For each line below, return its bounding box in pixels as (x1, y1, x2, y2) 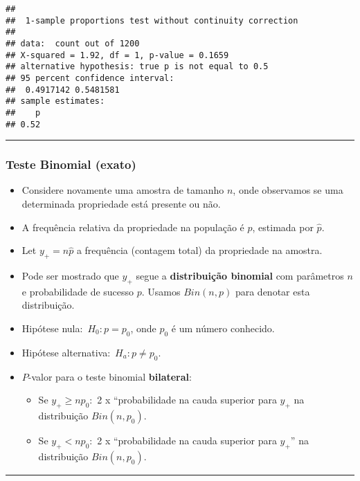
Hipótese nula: (21, 321, 83, 335)
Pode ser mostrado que (21, 269, 119, 283)
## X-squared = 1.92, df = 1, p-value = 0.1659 (6, 50, 229, 60)
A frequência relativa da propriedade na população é (21, 219, 244, 234)
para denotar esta (235, 284, 310, 298)
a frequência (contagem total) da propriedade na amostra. (76, 243, 323, 257)
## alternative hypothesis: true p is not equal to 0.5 (6, 62, 269, 72)
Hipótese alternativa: (21, 345, 111, 359)
